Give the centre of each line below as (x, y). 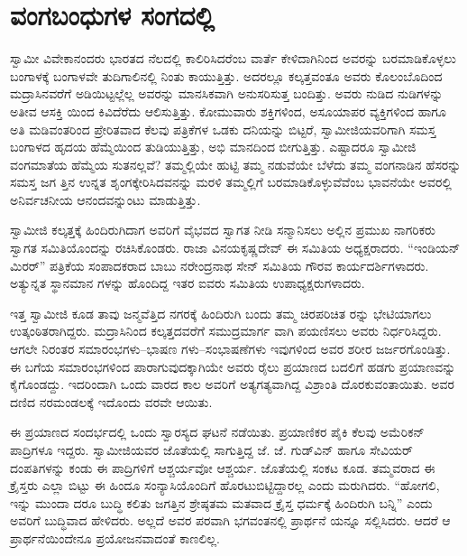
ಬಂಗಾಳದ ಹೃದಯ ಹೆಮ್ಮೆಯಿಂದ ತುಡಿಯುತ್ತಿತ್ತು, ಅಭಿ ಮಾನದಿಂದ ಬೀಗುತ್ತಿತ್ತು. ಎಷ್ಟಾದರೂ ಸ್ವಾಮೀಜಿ (213, 147)
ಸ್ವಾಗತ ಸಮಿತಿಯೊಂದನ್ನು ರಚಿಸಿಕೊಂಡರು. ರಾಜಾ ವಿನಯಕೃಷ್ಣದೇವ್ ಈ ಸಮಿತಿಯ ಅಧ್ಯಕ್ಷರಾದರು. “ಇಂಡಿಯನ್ (235, 248)
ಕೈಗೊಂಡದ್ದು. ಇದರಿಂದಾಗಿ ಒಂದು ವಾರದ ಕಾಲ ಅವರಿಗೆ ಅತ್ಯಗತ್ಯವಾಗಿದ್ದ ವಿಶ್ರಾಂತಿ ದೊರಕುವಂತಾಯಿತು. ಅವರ (232, 384)
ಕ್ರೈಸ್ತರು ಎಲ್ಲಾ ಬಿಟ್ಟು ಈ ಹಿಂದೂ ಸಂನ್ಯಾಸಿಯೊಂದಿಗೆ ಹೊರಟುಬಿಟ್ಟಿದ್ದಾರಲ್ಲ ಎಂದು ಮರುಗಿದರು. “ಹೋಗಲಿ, (225, 485)
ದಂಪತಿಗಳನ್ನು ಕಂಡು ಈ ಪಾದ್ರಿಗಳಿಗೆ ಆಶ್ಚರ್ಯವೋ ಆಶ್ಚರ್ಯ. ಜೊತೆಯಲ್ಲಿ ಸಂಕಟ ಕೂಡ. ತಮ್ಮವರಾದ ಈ (223, 467)
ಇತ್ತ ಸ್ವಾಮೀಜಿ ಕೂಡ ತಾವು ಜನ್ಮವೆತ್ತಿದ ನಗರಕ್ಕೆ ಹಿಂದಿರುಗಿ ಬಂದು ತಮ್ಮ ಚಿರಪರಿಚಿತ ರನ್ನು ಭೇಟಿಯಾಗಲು (221, 313)
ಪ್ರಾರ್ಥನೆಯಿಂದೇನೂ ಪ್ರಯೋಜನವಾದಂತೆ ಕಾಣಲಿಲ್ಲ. (115, 537)
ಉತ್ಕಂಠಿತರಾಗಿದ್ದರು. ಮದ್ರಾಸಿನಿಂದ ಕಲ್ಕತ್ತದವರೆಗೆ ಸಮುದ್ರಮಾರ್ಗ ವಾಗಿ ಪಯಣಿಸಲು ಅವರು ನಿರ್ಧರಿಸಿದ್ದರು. (226, 331)
